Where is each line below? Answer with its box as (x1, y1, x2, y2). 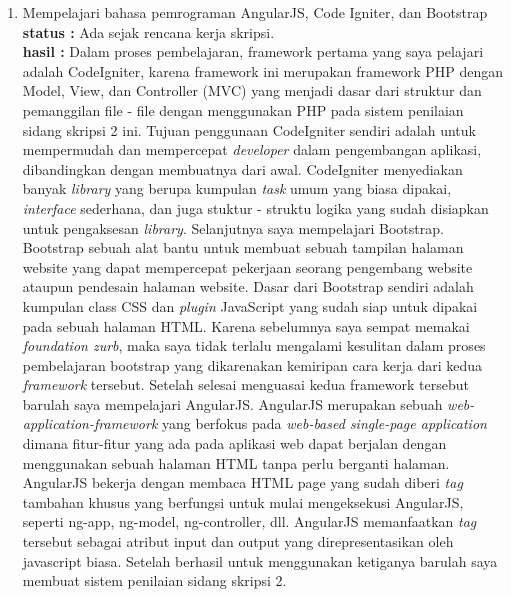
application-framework (22, 413, 158, 434)
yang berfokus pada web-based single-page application (162, 413, 487, 434)
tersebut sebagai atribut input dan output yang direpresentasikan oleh (22, 531, 454, 552)
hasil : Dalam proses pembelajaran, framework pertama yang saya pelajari (22, 41, 484, 62)
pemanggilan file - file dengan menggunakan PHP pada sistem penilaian (22, 99, 464, 120)
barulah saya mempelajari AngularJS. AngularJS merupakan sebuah (22, 393, 443, 414)
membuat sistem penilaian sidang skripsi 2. (22, 570, 287, 591)
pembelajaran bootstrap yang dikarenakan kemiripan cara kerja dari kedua (22, 354, 483, 375)
